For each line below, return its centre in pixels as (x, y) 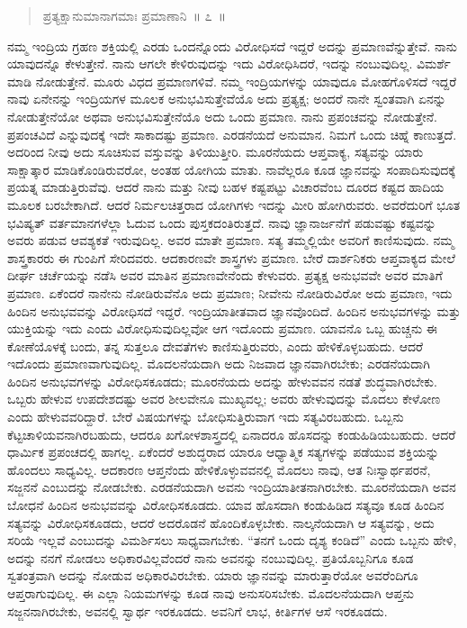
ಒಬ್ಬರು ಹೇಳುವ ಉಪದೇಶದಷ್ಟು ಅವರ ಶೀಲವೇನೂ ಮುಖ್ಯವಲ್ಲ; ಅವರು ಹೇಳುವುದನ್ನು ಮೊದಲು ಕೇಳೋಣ (224, 399)
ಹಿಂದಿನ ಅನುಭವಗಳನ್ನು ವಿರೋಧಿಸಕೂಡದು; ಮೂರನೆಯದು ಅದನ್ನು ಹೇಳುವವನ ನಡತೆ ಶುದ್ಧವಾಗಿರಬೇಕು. (222, 381)
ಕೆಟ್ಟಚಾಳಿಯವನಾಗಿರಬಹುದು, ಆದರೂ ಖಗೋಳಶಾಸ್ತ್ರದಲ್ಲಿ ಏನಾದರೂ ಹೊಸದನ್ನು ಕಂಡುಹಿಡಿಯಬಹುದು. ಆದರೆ (232, 434)
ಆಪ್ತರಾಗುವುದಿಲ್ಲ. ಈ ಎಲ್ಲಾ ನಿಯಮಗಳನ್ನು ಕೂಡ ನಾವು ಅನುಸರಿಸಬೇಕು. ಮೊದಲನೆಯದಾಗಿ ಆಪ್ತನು (211, 593)
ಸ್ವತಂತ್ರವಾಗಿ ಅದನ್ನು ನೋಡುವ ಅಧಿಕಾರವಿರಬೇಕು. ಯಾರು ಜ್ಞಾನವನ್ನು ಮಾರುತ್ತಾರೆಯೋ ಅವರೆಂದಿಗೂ (213, 575)
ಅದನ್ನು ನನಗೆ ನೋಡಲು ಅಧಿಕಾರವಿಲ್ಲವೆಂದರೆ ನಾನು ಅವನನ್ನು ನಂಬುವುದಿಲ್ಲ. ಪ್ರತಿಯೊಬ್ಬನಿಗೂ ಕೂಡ (211, 557)
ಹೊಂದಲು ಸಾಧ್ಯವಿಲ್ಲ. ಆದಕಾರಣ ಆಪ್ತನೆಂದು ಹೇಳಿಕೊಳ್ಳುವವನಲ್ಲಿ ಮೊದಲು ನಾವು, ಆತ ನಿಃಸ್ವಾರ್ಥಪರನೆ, (219, 469)
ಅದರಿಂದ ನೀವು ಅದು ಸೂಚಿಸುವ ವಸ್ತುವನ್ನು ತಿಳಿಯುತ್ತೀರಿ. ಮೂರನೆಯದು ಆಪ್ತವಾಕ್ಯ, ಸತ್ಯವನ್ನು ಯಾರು (216, 152)
